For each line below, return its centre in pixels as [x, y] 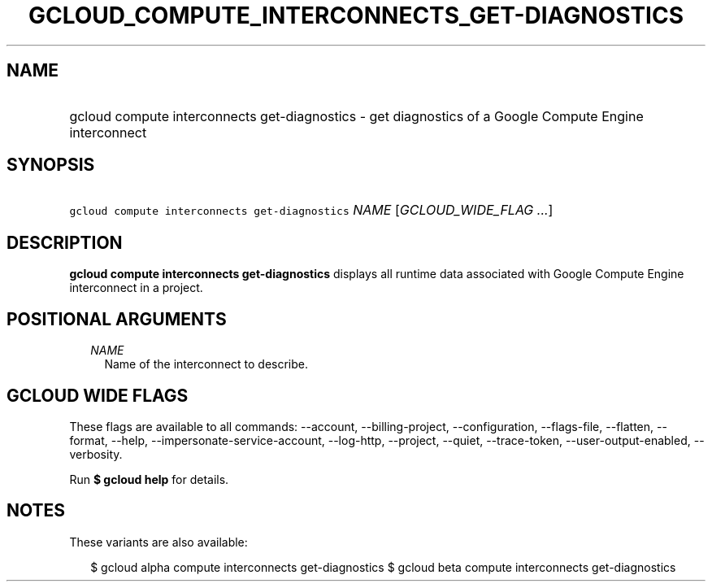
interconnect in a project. [136, 288]
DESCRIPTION [65, 242]
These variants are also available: [158, 542]
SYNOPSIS [51, 165]
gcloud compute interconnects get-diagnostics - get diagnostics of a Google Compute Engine [356, 116]
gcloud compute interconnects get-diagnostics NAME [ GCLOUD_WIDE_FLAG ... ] [311, 210]
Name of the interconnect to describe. [206, 364]
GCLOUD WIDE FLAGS [98, 395]
